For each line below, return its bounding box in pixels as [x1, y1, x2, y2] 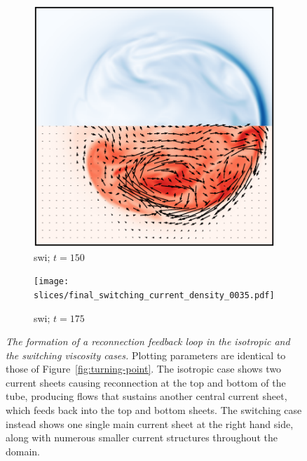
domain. [6, 443, 41, 458]
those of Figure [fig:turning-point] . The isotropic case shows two [6, 361, 282, 376]
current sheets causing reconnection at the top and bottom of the [6, 375, 286, 389]
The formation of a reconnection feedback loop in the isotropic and [6, 334, 290, 349]
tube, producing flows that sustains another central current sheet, [6, 389, 287, 403]
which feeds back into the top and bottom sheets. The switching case [6, 403, 302, 417]
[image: [34, 276, 69, 287]
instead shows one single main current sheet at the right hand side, [6, 416, 294, 431]
